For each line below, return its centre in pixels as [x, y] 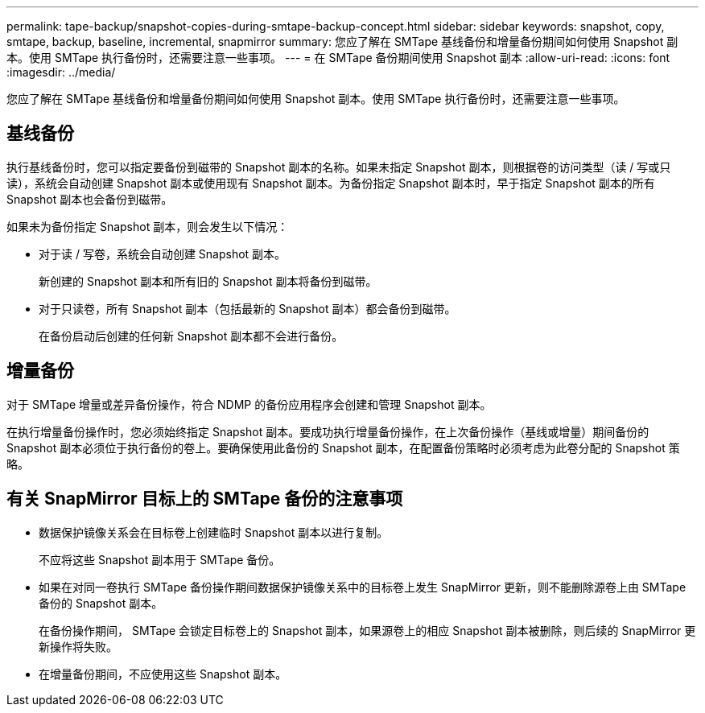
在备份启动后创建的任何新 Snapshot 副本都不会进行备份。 [191, 336]
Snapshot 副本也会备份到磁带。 [90, 199]
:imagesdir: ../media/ [61, 72]
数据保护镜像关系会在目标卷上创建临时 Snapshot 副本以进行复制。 [214, 532]
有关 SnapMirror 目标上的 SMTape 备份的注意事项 [205, 499]
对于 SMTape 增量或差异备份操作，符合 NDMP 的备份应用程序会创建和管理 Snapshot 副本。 [249, 404]
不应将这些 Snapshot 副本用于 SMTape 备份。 [160, 559]
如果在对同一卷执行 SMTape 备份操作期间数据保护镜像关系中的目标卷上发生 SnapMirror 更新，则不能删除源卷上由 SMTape [363, 587]
